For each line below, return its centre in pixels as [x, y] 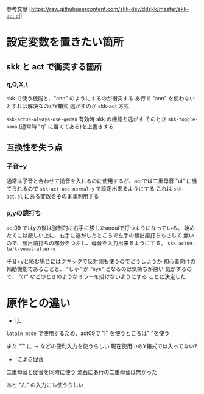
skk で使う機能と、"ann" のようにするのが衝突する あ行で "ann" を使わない [100, 98]
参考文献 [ [19, 9]
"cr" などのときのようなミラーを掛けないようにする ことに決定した [102, 276]
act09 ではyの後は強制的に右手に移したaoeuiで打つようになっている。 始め [101, 228]
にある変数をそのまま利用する [62, 196]
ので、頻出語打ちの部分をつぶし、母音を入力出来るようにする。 [86, 243]
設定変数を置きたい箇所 [65, 42]
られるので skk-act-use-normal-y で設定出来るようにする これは [92, 188]
